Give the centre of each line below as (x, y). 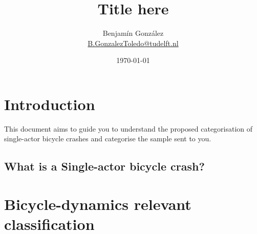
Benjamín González (133, 33)
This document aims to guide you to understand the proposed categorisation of (128, 128)
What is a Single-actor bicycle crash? (104, 166)
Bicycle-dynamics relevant (98, 204)
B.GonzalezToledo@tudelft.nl (133, 43)
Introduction (50, 104)
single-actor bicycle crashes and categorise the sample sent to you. (108, 139)
